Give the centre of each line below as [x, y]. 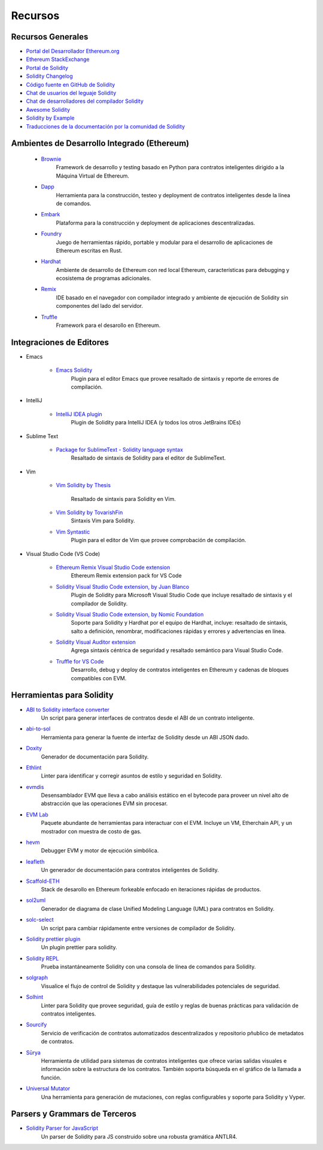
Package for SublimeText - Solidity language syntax [120, 450]
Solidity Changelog [49, 76]
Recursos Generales [50, 37]
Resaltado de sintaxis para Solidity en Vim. [123, 498]
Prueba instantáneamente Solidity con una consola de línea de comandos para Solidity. [149, 967]
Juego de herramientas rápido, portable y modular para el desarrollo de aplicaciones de [164, 242]
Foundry [51, 234]
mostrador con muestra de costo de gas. [91, 831]
